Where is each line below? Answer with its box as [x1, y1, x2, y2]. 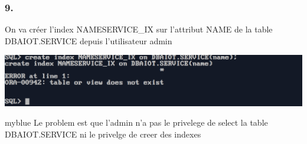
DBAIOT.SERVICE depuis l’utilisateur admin [5, 34, 172, 47]
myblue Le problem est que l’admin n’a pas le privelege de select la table [5, 116, 268, 129]
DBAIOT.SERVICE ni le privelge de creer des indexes [5, 127, 201, 140]
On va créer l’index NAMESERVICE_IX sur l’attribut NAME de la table [5, 23, 273, 35]
